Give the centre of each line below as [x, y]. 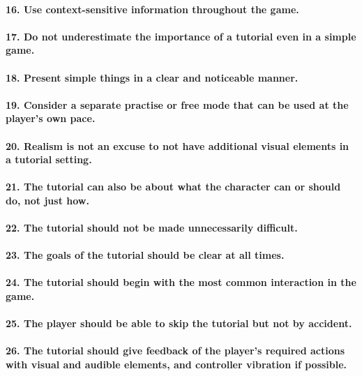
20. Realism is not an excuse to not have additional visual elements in [178, 145]
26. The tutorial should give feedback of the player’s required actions [175, 351]
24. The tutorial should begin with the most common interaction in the [181, 282]
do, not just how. [47, 200]
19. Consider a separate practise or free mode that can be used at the [177, 104]
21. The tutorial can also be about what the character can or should [173, 187]
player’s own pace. [51, 118]
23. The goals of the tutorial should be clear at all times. [145, 255]
